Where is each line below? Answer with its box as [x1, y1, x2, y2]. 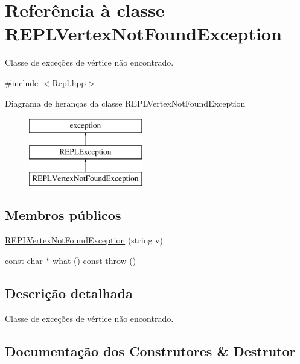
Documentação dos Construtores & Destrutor [5, 341, 296, 360]
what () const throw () [53, 254, 136, 266]
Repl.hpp [52, 76, 86, 89]
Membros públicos [5, 206, 121, 224]
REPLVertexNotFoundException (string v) [5, 234, 163, 246]
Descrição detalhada [5, 283, 133, 302]
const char [5, 254, 43, 266]
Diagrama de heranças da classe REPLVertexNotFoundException [5, 96, 246, 109]
